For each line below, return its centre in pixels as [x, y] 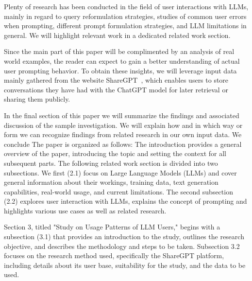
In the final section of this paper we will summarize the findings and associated [122, 115]
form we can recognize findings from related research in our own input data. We [123, 134]
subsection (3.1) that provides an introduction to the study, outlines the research [124, 237]
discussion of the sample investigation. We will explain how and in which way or [123, 125]
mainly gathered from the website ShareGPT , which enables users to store [116, 80]
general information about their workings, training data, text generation [111, 182]
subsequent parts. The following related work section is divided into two [111, 163]
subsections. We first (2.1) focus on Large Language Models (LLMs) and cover [120, 172]
